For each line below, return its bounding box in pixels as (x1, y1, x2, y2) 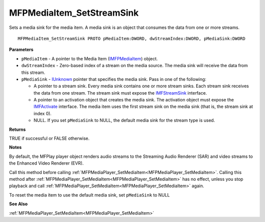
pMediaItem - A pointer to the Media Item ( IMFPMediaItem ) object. (21, 55, 158, 61)
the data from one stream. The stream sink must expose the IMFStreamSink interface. (33, 90, 207, 96)
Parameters (9, 47, 34, 52)
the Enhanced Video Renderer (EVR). (9, 160, 84, 166)
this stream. (21, 69, 46, 75)
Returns (9, 126, 26, 132)
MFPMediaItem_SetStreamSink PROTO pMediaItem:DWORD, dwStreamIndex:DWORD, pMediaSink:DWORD (18, 36, 245, 41)
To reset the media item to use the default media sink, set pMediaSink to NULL (9, 192, 170, 198)
